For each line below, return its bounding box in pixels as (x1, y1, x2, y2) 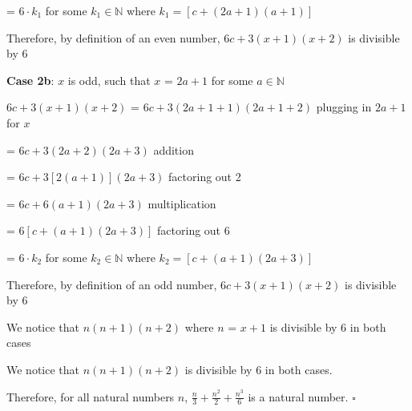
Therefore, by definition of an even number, (6, 29, 220, 46)
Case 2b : (6, 71, 55, 88)
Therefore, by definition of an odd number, (6, 276, 217, 292)
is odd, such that (67, 71, 151, 88)
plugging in (316, 99, 372, 115)
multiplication (147, 195, 216, 212)
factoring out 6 (157, 222, 230, 239)
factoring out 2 (168, 168, 241, 185)
